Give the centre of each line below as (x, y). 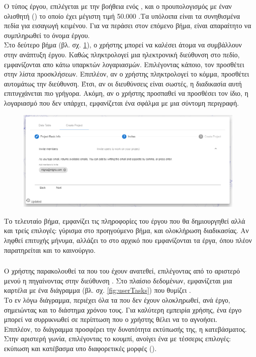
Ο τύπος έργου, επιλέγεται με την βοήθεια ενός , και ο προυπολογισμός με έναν (118, 6)
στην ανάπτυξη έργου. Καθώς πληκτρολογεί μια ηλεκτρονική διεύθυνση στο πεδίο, (122, 54)
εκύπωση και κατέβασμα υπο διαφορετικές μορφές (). (80, 348)
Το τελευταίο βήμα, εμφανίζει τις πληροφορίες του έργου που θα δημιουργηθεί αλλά (125, 220)
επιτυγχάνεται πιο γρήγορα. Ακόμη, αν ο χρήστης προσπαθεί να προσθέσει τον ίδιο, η (126, 93)
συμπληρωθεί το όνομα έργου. (47, 35)
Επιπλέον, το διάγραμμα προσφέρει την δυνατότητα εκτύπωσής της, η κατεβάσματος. (126, 329)
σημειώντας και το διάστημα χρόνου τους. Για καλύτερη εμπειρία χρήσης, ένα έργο (123, 309)
